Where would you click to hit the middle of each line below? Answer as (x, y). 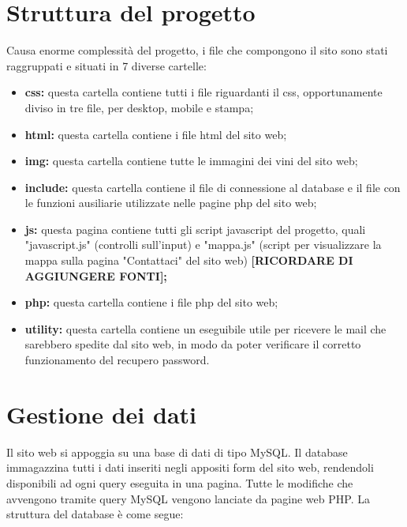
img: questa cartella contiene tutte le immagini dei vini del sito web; (191, 161)
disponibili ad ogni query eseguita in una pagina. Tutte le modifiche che (180, 482)
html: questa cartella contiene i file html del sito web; (156, 134)
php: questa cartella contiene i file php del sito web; (151, 302)
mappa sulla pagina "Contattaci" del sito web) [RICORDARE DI (189, 260)
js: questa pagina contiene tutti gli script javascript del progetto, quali (195, 229)
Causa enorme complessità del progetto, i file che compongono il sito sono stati (197, 50)
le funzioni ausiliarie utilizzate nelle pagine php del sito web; (171, 203)
